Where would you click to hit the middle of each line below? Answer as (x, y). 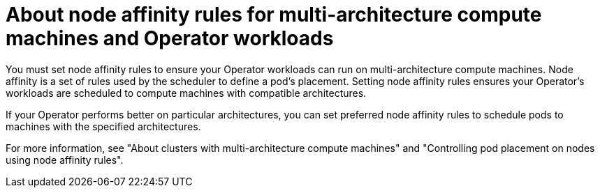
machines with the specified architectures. (103, 126)
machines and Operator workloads (170, 38)
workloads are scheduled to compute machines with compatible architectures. (186, 93)
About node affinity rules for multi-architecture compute (274, 15)
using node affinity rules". (65, 160)
